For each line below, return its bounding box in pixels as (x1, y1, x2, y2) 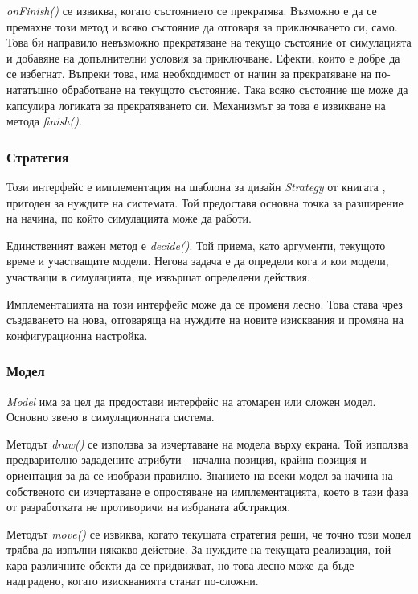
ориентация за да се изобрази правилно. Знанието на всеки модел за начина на (6, 466, 393, 483)
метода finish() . (6, 113, 82, 129)
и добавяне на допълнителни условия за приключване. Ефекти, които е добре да (6, 49, 400, 66)
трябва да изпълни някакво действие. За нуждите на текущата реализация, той (6, 541, 391, 558)
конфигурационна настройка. (6, 326, 148, 343)
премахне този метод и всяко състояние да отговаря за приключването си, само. (6, 18, 398, 35)
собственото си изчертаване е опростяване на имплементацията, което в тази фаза (6, 482, 408, 499)
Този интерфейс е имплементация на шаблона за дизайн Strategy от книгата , (6, 178, 386, 195)
